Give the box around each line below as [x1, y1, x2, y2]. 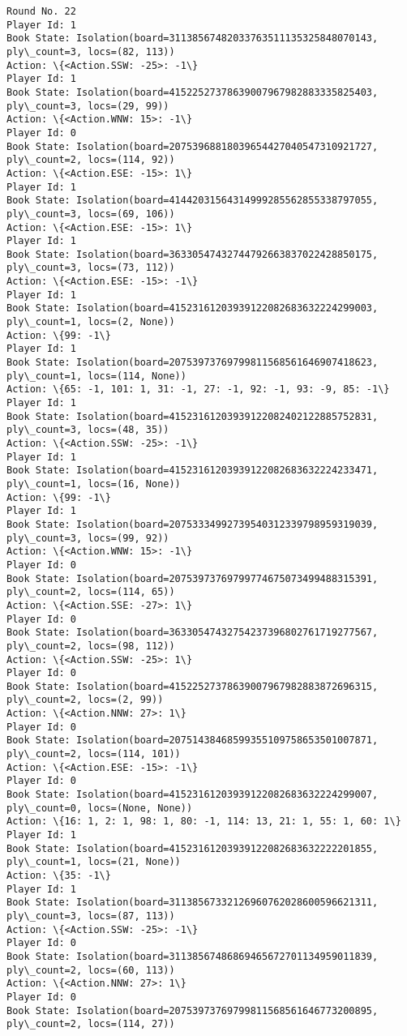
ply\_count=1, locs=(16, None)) [6, 477, 181, 490]
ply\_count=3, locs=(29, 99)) [6, 100, 169, 112]
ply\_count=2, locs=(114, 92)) [6, 154, 175, 166]
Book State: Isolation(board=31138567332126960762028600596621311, [6, 897, 379, 909]
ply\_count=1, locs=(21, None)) [6, 856, 181, 868]
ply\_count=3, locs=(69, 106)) [6, 208, 175, 220]
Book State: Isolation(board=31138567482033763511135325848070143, [6, 32, 379, 45]
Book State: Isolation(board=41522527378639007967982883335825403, [6, 86, 379, 98]
